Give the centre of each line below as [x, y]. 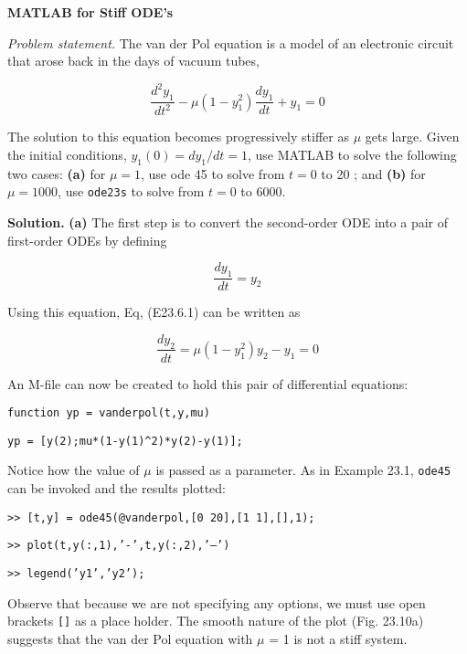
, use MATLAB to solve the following [352, 155]
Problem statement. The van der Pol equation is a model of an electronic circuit [231, 42]
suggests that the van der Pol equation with [130, 638]
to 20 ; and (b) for [373, 173]
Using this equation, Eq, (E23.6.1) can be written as [154, 312]
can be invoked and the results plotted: [117, 488]
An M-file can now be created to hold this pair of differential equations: [208, 383]
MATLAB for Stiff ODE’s [90, 12]
